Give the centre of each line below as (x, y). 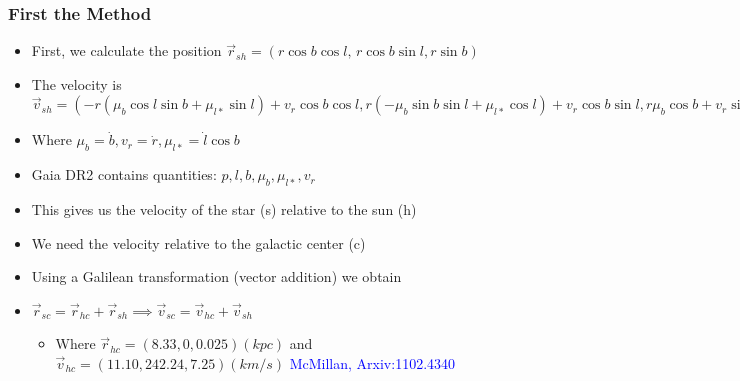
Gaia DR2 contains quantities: (124, 174)
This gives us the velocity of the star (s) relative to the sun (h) (224, 209)
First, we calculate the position (126, 50)
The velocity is (76, 83)
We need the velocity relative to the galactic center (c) (198, 242)
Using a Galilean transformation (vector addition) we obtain (216, 276)
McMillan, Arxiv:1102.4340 (372, 362)
